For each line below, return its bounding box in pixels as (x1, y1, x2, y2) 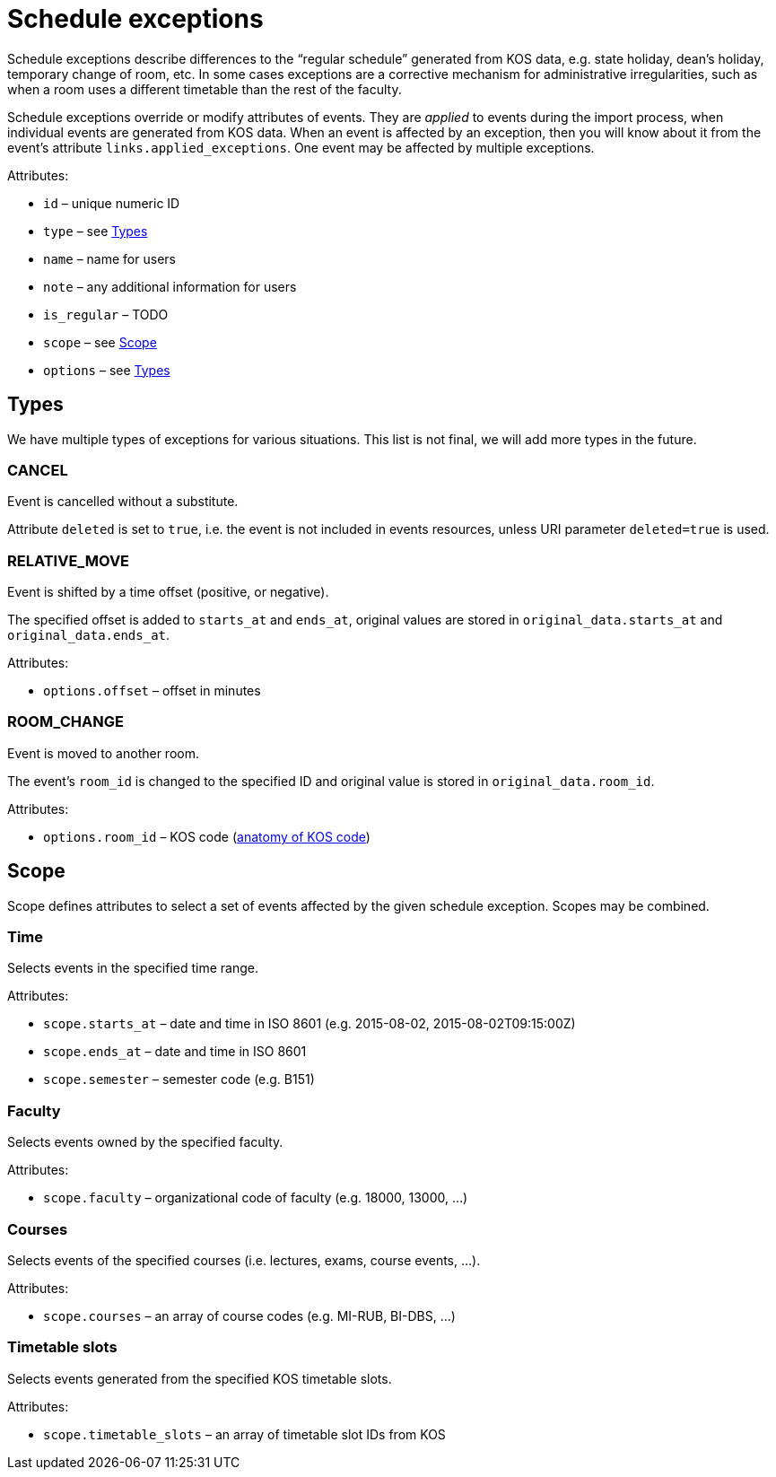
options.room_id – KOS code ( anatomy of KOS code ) (43, 828, 371, 844)
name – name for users (43, 250, 176, 267)
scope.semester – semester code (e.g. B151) (43, 1071, 315, 1088)
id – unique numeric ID (43, 195, 180, 211)
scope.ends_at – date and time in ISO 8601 (43, 1044, 307, 1060)
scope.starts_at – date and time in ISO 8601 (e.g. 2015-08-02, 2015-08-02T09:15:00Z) (43, 1016, 576, 1032)
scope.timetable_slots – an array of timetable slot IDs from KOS (43, 1426, 446, 1442)
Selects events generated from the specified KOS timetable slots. (7, 1370, 392, 1386)
